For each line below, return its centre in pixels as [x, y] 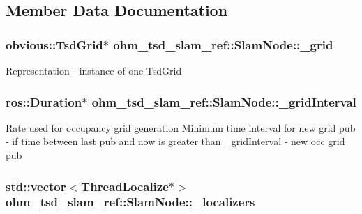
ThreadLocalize [125, 186]
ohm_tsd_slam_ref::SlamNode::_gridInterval [224, 101]
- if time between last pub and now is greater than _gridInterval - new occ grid [175, 141]
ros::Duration [44, 101]
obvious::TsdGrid [54, 44]
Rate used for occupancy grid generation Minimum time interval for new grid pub [181, 127]
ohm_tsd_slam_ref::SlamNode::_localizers [130, 202]
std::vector [36, 186]
